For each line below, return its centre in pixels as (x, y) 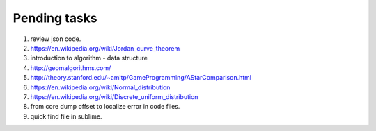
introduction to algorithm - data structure (89, 58)
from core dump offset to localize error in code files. (105, 107)
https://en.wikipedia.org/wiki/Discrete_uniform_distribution (114, 96)
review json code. (56, 39)
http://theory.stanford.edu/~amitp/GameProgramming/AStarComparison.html (141, 78)
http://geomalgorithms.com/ (71, 68)
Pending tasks (55, 18)
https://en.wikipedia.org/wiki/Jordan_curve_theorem (105, 48)
